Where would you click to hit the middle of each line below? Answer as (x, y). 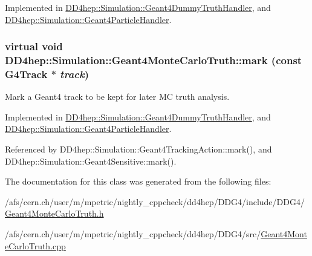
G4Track (26, 74)
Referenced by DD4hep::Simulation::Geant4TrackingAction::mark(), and (138, 149)
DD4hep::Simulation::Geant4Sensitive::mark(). (91, 161)
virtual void (34, 46)
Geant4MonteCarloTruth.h (54, 213)
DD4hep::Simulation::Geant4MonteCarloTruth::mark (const (154, 60)
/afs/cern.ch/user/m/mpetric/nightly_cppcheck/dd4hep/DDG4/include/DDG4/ (155, 201)
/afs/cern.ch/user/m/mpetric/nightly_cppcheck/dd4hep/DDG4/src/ (133, 234)
